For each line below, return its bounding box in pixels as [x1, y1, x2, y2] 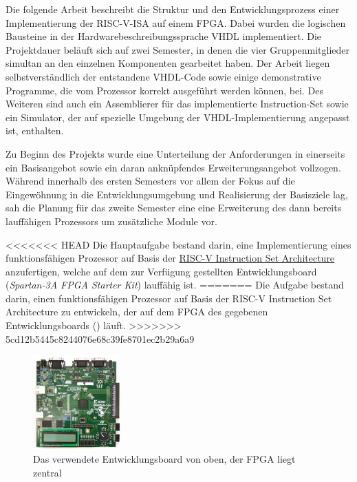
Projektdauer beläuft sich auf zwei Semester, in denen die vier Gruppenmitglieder [6, 42, 350, 56]
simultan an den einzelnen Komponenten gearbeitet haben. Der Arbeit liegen [6, 56, 330, 70]
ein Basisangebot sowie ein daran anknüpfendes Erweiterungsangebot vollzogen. [6, 160, 341, 174]
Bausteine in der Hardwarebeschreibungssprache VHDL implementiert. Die [6, 29, 322, 43]
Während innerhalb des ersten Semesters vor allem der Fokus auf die [6, 174, 295, 188]
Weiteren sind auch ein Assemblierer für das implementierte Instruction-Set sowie [6, 96, 349, 111]
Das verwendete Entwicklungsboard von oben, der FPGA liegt [33, 452, 296, 466]
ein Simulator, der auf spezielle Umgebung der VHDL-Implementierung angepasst [6, 109, 350, 124]
